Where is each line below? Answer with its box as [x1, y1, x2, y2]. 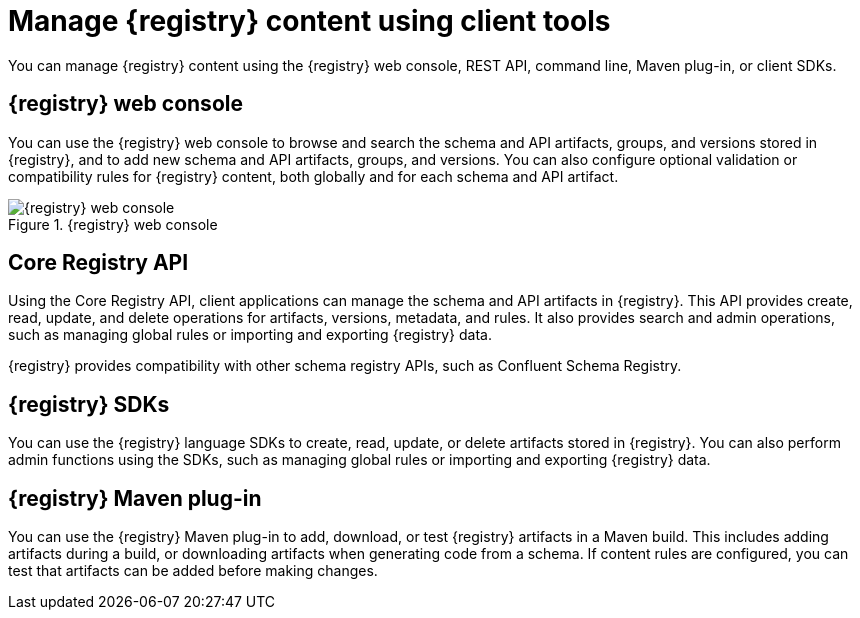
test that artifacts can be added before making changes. [8, 562, 378, 580]
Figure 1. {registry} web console [8, 215, 218, 233]
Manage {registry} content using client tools [8, 4, 611, 38]
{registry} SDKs [8, 391, 170, 417]
